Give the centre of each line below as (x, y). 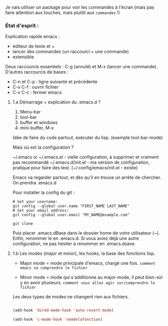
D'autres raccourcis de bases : (37, 72)
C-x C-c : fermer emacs (37, 92)
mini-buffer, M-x (37, 128)
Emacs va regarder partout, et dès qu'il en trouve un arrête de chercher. (87, 177)
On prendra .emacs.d (34, 183)
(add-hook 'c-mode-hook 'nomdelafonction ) (57, 319)
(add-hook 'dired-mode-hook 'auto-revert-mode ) (63, 310)
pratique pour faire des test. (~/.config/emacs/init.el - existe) (75, 168)
